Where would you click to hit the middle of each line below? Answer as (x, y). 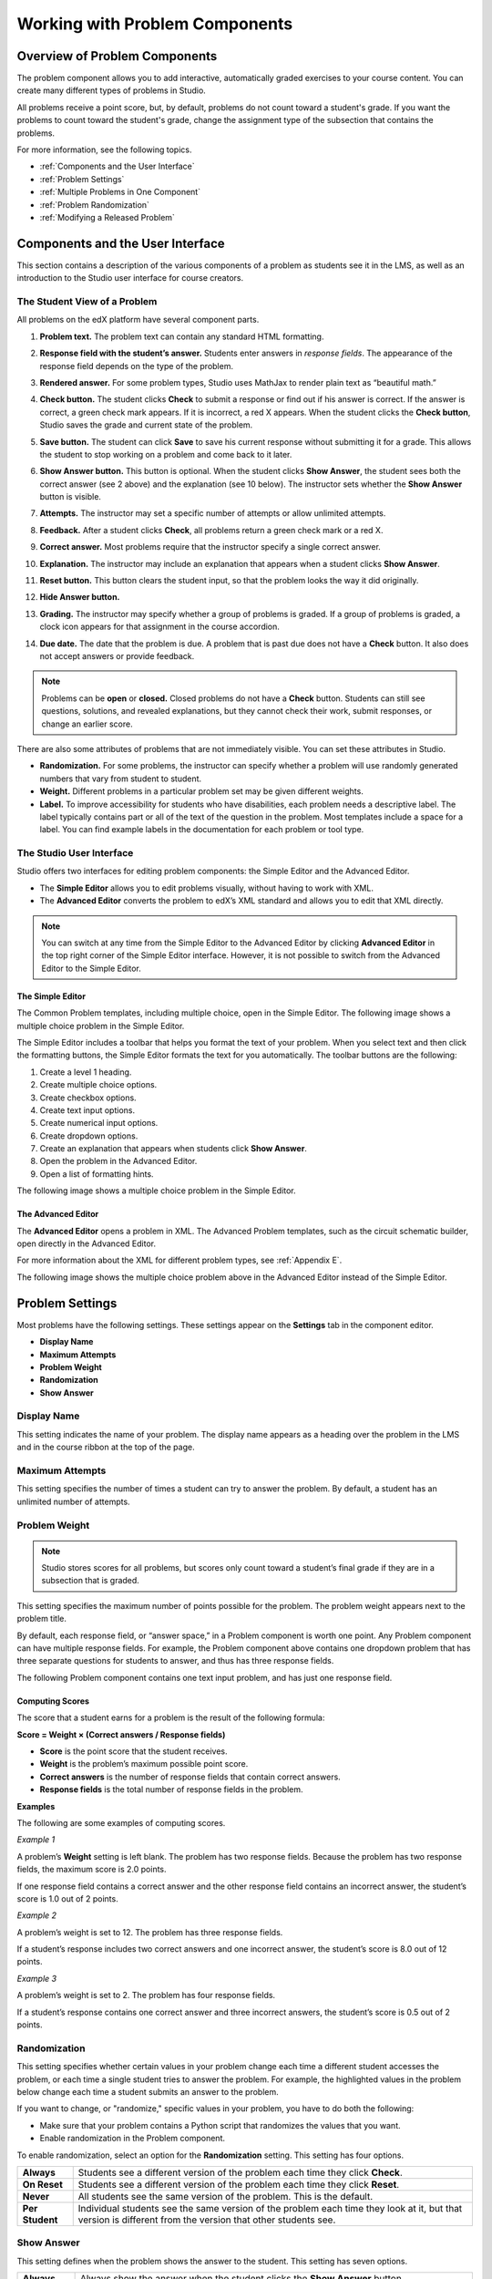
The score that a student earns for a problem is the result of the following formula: (171, 1717)
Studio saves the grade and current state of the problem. (146, 425)
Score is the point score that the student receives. (133, 1751)
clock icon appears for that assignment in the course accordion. (159, 627)
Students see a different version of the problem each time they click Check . (240, 2172)
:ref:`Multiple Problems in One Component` (120, 192)
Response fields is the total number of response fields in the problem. (171, 1789)
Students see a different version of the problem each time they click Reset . (239, 2184)
